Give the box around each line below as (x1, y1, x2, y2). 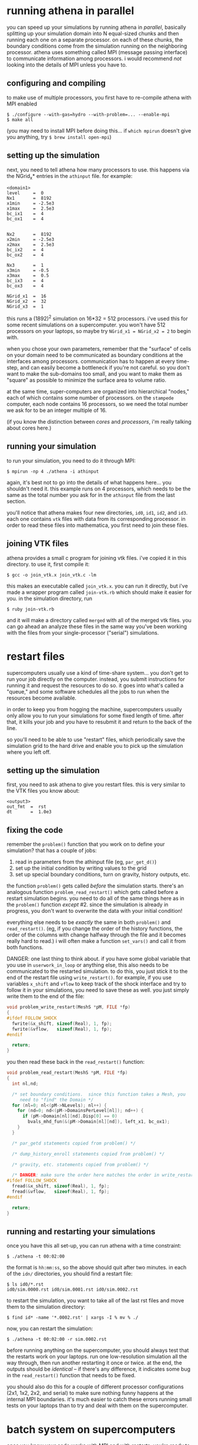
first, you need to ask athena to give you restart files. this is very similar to (6, 781, 186, 788)
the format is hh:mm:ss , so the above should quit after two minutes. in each (6, 1264, 187, 1271)
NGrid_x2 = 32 (6, 299, 46, 305)
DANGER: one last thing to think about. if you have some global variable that (6, 955, 190, 962)
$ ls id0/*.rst (6, 1282, 44, 1288)
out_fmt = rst (6, 804, 46, 810)
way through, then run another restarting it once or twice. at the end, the (6, 1360, 182, 1367)
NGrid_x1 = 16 (6, 293, 46, 299)
